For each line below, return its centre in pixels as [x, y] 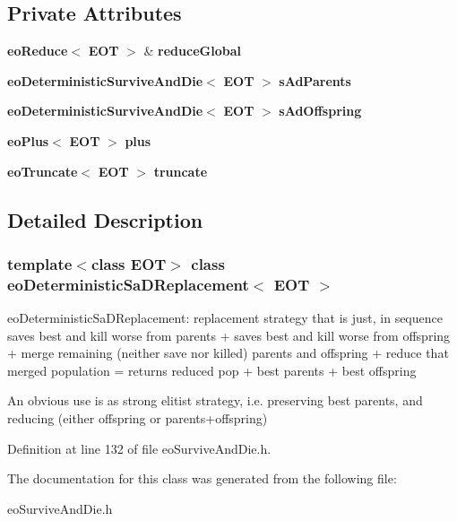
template [40, 263]
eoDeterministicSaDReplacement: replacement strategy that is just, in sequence [225, 318]
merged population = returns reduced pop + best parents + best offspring [212, 370]
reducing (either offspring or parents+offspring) [138, 418]
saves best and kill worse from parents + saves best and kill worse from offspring [229, 335]
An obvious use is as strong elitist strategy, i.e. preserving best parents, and [215, 400]
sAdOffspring [320, 111]
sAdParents [315, 80]
